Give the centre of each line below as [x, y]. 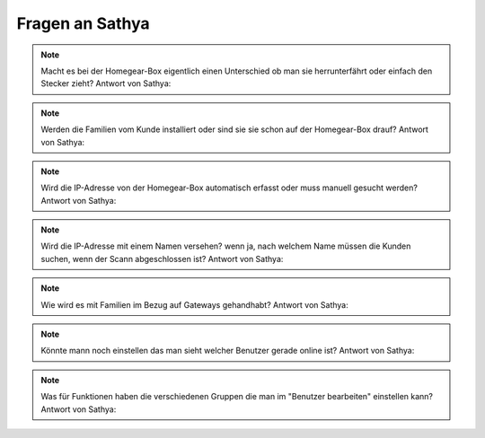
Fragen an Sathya [83, 23]
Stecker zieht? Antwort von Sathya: [106, 83]
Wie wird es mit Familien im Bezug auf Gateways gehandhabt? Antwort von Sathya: [195, 304]
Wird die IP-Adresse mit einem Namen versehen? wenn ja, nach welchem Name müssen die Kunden [226, 246]
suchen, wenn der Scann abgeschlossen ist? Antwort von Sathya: [162, 258]
